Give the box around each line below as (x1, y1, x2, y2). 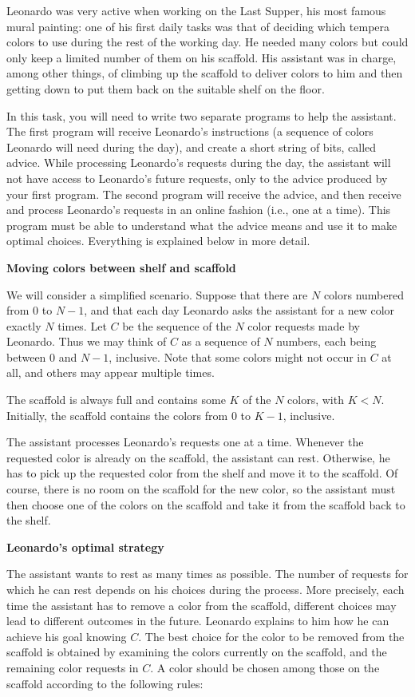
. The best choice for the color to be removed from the (138, 628, 405, 644)
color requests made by (247, 317, 360, 334)
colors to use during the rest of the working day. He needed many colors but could (6, 34, 409, 50)
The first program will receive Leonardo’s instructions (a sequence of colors (6, 123, 373, 140)
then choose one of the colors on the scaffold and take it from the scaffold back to (6, 496, 405, 513)
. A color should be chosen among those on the (150, 659, 380, 675)
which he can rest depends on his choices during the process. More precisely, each (6, 581, 405, 597)
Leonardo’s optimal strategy (6, 538, 164, 555)
